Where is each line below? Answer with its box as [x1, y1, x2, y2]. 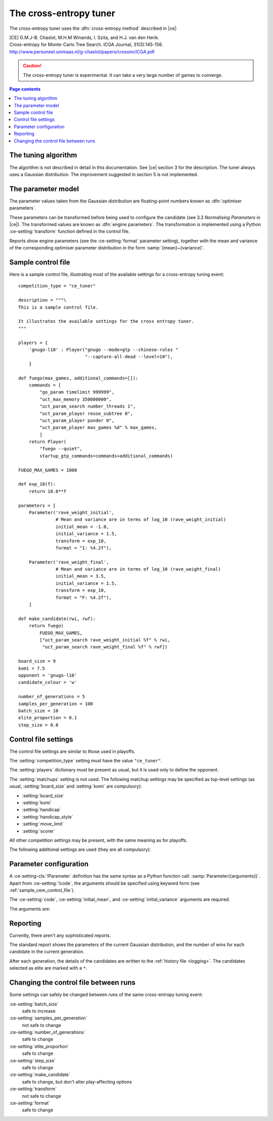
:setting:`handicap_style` [22, 813, 73, 820]
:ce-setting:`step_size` [9, 1057, 56, 1063]
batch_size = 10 [18, 708, 59, 713]
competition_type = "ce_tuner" [18, 283, 96, 289]
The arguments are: [9, 906, 51, 912]
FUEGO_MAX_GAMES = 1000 [18, 467, 77, 473]
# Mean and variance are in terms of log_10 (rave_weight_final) [56, 567, 221, 572]
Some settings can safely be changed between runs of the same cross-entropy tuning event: [9, 991, 203, 998]
